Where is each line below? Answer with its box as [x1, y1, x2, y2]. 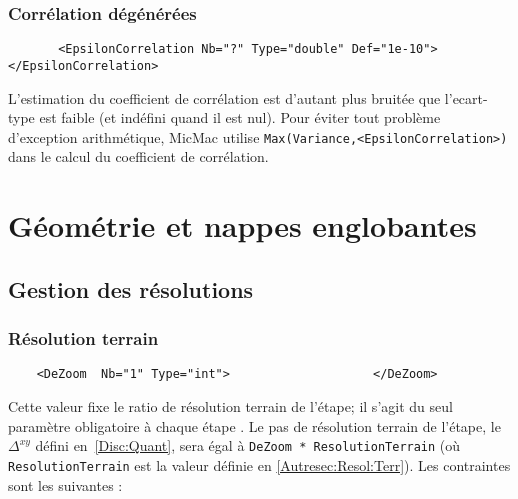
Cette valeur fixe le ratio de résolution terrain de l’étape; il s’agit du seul [8, 396, 453, 416]
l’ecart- [444, 87, 488, 108]
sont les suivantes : [8, 474, 123, 495]
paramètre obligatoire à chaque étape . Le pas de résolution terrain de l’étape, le [8, 415, 501, 436]
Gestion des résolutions [8, 273, 254, 304]
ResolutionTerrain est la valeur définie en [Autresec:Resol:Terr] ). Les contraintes [8, 454, 511, 475]
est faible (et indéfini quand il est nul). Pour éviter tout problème [39, 107, 441, 128]
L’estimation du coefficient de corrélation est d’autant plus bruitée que [8, 87, 441, 108]
